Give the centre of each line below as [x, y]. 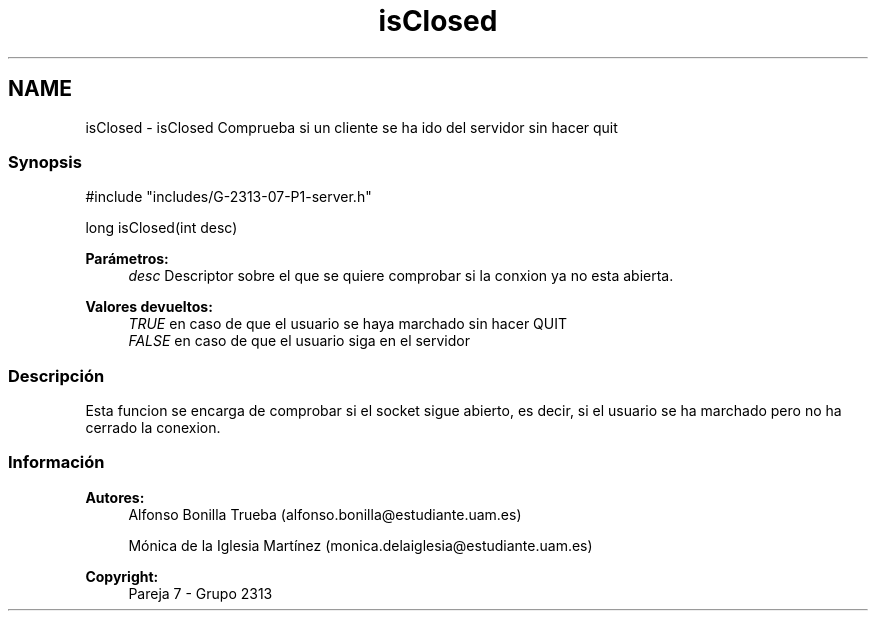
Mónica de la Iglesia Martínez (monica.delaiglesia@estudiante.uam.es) [360, 545]
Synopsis [45, 161]
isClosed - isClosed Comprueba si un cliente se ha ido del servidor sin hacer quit [351, 127]
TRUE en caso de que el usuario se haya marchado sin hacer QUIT [348, 324]
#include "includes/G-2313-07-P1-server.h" [228, 197]
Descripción [56, 375]
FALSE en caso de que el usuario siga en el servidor [299, 341]
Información [56, 462]
